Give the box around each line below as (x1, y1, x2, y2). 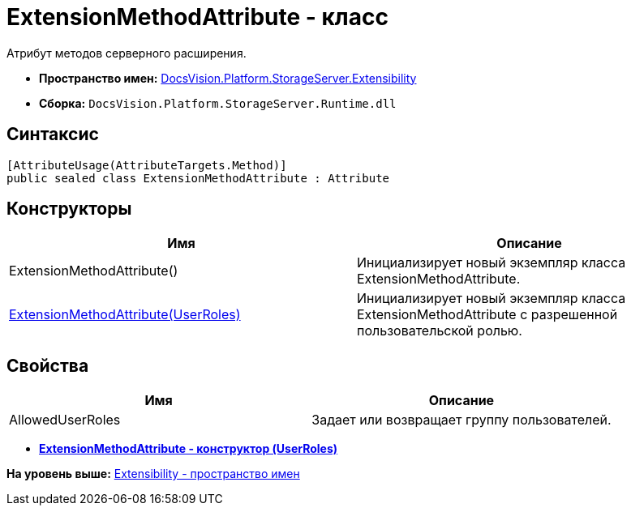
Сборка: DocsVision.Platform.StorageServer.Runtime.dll (39, 96, 397, 110)
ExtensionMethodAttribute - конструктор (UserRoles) (39, 442, 338, 456)
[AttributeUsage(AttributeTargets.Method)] (6, 158, 287, 172)
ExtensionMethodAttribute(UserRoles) (9, 306, 241, 323)
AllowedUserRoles (9, 412, 121, 429)
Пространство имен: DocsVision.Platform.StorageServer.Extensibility (39, 70, 417, 85)
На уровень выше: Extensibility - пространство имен (6, 467, 300, 481)
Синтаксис (6, 124, 99, 145)
